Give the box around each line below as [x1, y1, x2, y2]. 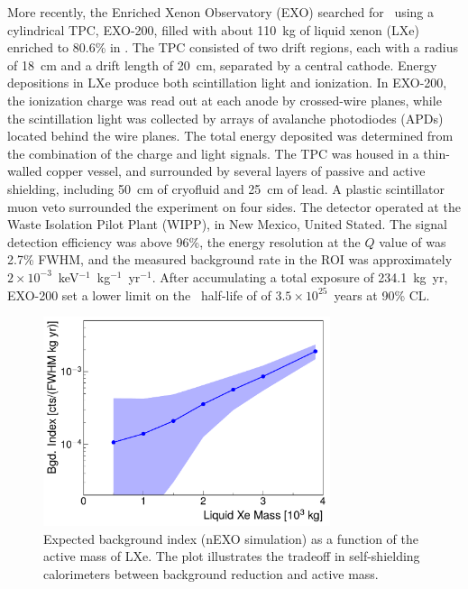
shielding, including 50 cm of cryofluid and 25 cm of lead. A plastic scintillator [7, 179, 445, 198]
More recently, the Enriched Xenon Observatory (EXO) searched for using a [7, 3, 435, 21]
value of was [379, 232, 446, 251]
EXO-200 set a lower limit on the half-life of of [7, 285, 271, 304]
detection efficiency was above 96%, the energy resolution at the [7, 232, 361, 251]
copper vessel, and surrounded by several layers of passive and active [46, 161, 426, 180]
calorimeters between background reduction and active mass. [43, 564, 379, 583]
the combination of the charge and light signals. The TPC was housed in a [7, 143, 419, 162]
